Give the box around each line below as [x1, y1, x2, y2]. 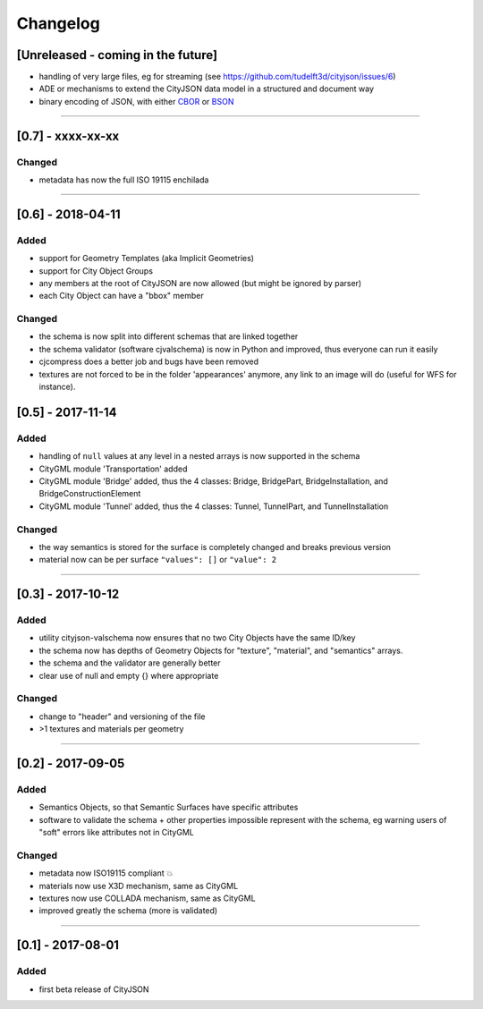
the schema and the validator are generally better [38, 657, 221, 668]
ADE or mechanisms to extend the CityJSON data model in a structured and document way [38, 83, 375, 94]
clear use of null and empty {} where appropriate [38, 670, 219, 681]
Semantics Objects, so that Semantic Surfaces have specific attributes [38, 801, 299, 813]
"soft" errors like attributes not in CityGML [38, 827, 194, 838]
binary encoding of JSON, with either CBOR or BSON [38, 96, 234, 106]
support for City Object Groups [38, 265, 154, 276]
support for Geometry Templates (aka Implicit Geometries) [38, 253, 255, 264]
